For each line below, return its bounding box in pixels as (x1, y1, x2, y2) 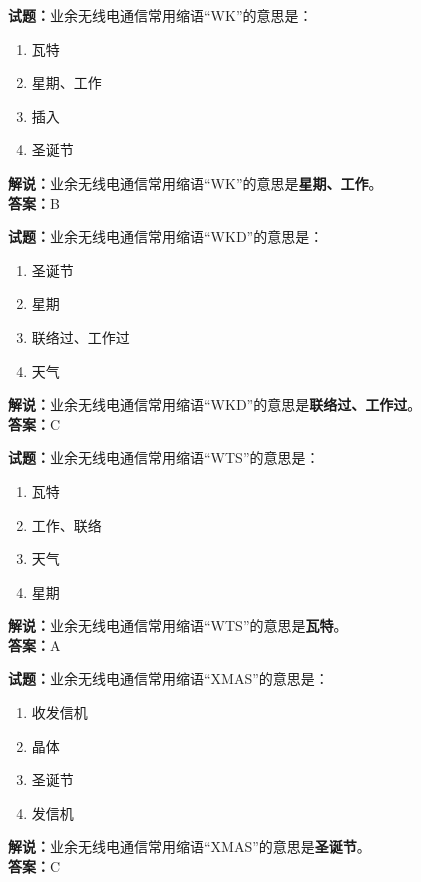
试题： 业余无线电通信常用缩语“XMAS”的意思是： (8, 668, 329, 689)
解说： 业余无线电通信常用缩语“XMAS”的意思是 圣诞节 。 (8, 836, 371, 857)
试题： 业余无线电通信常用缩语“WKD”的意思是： (8, 226, 324, 247)
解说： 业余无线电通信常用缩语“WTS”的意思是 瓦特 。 (8, 615, 348, 636)
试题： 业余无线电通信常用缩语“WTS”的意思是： (8, 447, 320, 468)
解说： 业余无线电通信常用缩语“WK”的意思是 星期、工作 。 (8, 172, 383, 193)
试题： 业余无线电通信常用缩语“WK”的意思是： (8, 5, 313, 25)
